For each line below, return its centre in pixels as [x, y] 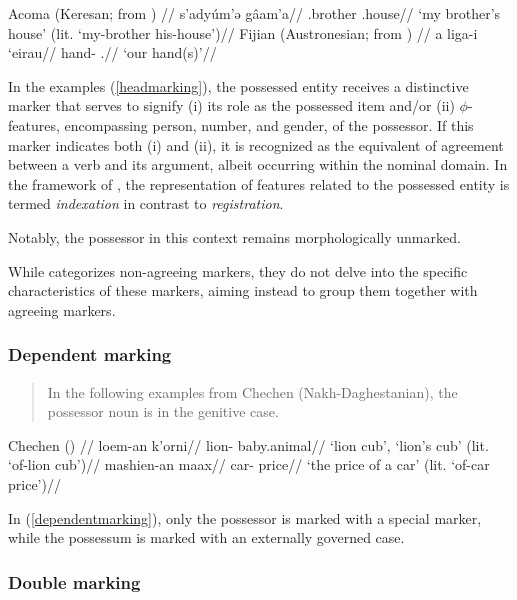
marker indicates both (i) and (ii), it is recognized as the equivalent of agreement [256, 144]
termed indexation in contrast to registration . [146, 203]
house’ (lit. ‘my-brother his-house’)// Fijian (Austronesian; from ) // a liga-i [243, 32]
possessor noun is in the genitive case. [163, 411]
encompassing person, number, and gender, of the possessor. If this [269, 124]
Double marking [74, 581]
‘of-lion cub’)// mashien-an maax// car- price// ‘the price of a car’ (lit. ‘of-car [249, 464]
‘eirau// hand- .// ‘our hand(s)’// [112, 52]
